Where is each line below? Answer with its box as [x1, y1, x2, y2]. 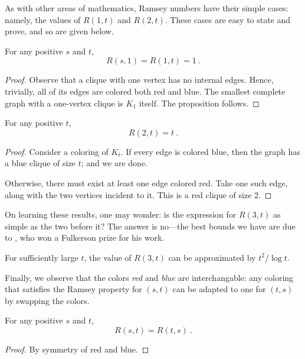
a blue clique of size [5, 157, 76, 169]
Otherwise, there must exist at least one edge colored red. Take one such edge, [5, 176, 288, 189]
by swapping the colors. [5, 294, 90, 306]
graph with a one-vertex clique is [5, 96, 123, 109]
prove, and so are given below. [5, 25, 114, 37]
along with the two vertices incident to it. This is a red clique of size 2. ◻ [5, 188, 272, 200]
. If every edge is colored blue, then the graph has [120, 145, 300, 157]
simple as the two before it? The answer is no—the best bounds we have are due [5, 219, 296, 232]
